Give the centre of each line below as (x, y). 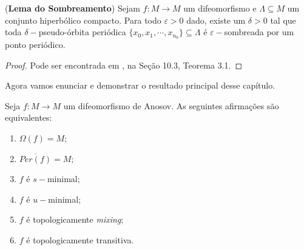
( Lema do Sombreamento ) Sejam (73, 8)
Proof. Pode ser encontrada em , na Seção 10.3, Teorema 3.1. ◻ (124, 65)
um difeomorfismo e (220, 8)
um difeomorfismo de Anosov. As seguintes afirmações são (171, 105)
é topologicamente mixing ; (75, 219)
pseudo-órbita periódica (82, 32)
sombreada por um (259, 32)
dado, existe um (216, 20)
